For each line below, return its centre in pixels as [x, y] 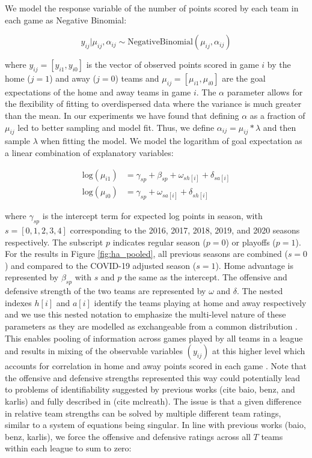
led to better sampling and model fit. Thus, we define [116, 127]
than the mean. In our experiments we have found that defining [122, 115]
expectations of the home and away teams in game [98, 92]
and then [280, 127]
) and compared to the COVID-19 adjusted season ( [101, 265]
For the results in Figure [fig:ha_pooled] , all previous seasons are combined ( [146, 254]
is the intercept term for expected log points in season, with [152, 216]
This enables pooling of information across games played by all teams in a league [154, 338]
